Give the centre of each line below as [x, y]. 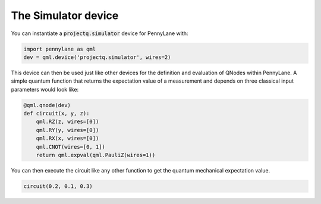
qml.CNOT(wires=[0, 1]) [70, 147]
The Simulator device [65, 15]
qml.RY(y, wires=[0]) [67, 130]
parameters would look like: [45, 89]
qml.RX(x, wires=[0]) [67, 139]
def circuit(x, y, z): [56, 114]
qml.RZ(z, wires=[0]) [67, 122]
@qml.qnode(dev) [47, 105]
